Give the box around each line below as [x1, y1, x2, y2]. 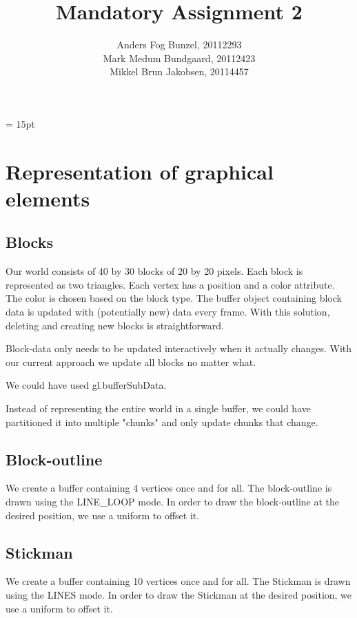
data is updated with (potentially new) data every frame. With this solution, [6, 305, 330, 319]
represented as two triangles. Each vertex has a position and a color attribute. [6, 277, 335, 291]
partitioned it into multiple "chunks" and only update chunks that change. [6, 414, 318, 429]
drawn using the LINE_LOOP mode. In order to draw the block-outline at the [6, 494, 340, 508]
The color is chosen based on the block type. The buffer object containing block [6, 291, 342, 305]
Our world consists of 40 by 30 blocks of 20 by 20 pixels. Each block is [6, 264, 303, 278]
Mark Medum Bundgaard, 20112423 [103, 50, 256, 65]
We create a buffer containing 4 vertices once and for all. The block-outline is [6, 481, 332, 495]
